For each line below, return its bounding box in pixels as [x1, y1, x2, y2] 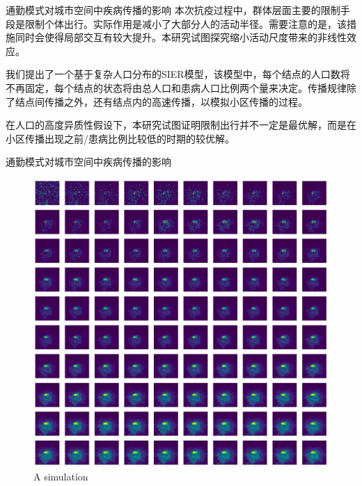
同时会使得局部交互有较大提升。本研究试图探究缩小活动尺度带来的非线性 [15, 30, 347, 44]
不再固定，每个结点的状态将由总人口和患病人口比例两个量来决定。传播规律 [6, 80, 347, 95]
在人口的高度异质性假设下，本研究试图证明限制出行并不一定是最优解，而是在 [6, 118, 356, 132]
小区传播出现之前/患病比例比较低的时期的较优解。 [6, 131, 235, 145]
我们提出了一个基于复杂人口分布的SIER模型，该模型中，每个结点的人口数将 [6, 67, 350, 81]
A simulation [33, 469, 88, 483]
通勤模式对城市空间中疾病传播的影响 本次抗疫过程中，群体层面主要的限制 [6, 3, 340, 17]
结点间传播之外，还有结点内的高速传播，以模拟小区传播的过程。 [15, 94, 308, 108]
